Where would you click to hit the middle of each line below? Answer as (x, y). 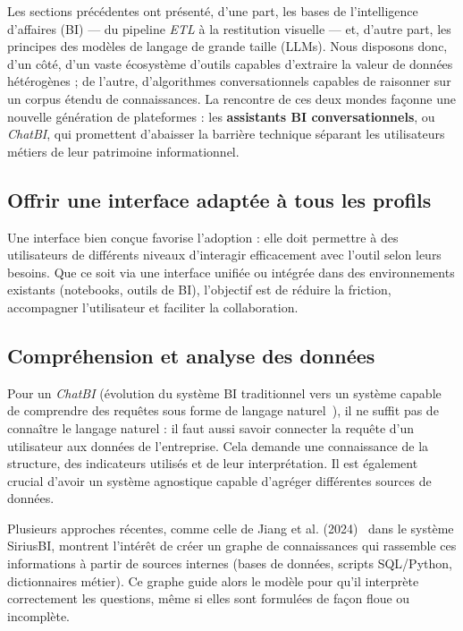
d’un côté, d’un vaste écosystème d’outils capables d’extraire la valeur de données (230, 63)
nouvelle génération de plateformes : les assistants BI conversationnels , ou (221, 116)
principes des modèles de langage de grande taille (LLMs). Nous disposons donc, (227, 46)
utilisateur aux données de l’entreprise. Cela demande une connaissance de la (218, 445)
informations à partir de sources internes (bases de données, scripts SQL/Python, (230, 563)
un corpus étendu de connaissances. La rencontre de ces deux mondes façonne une (232, 98)
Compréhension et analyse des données (191, 355)
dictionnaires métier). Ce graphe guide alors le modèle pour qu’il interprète (213, 580)
